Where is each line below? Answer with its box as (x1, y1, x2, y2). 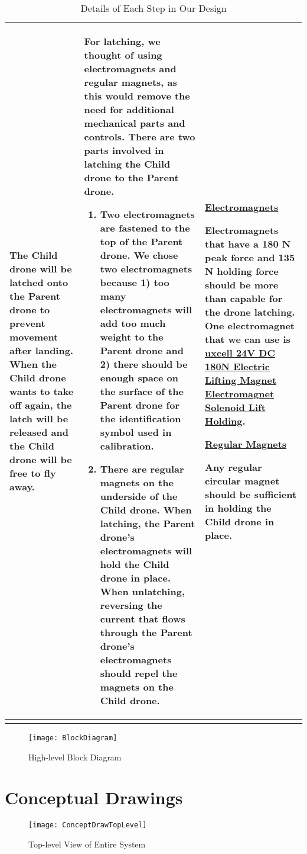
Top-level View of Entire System (28, 838, 146, 850)
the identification (100, 412, 181, 425)
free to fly (9, 466, 56, 480)
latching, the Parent (100, 516, 195, 530)
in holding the (205, 500, 272, 515)
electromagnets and (84, 62, 177, 75)
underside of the (100, 489, 178, 503)
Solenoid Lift (205, 400, 266, 414)
